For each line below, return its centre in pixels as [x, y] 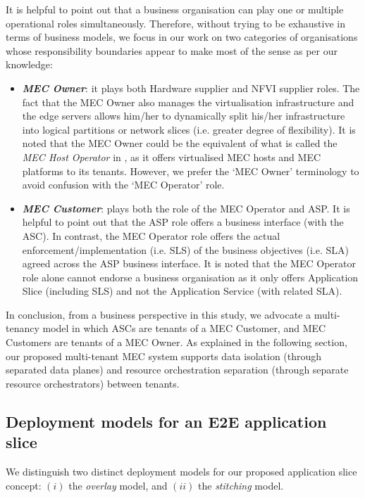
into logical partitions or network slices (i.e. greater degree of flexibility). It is [189, 129]
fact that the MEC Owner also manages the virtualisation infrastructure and [188, 102]
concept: [24, 485]
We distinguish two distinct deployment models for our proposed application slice [181, 472]
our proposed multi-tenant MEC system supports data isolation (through [164, 356]
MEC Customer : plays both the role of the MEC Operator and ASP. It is [186, 208]
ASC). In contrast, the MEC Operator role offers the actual [151, 235]
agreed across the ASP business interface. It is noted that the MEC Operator [189, 263]
